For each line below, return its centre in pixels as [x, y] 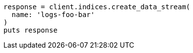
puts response [31, 30]
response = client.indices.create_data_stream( [97, 7]
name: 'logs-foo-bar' [53, 15]
